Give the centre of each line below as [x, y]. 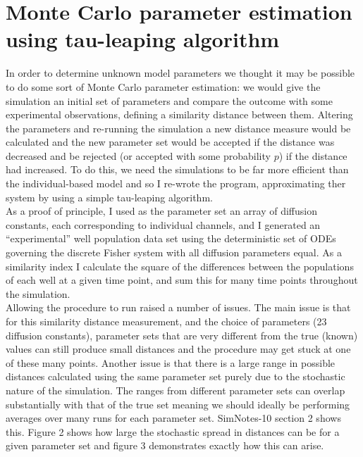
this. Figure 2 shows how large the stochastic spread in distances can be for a [173, 431]
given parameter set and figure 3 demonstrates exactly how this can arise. [165, 445]
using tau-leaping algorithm [143, 39]
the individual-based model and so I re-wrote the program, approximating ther [176, 183]
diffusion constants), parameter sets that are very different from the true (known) [182, 335]
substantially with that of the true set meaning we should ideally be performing [178, 404]
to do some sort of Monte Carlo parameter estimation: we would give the [163, 86]
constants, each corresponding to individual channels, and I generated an [163, 224]
